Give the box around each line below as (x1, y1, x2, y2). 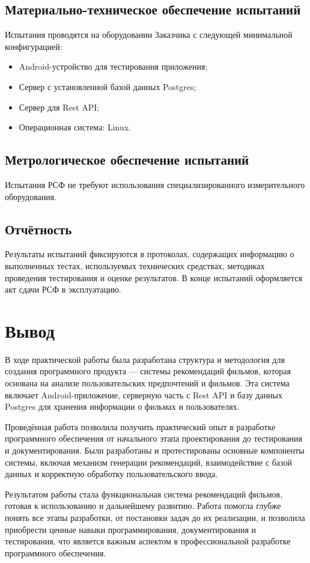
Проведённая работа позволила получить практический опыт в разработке (5, 420, 276, 433)
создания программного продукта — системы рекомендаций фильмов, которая (5, 365, 291, 377)
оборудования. (5, 190, 57, 202)
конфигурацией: (5, 40, 62, 52)
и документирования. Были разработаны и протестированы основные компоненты (5, 444, 305, 457)
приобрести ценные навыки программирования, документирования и (5, 523, 257, 535)
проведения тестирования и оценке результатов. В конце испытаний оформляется (5, 271, 302, 284)
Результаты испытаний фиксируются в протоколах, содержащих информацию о (5, 248, 294, 260)
